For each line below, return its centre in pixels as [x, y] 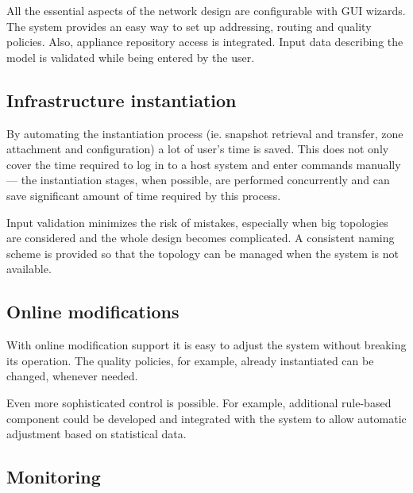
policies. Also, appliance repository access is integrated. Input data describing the [205, 42]
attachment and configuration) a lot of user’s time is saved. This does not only [198, 149]
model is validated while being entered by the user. [131, 57]
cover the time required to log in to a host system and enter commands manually [204, 164]
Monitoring [54, 477]
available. [29, 269]
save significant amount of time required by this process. [144, 195]
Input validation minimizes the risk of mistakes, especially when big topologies [197, 222]
